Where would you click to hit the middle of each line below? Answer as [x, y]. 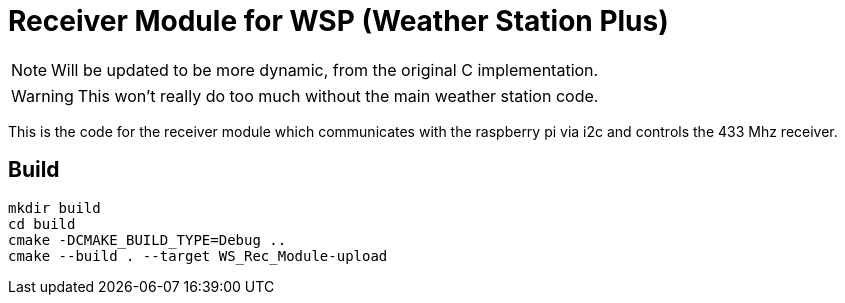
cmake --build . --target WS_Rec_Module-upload [198, 255]
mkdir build [54, 207]
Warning [42, 95]
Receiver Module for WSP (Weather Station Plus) [338, 21]
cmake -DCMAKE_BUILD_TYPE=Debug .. [147, 239]
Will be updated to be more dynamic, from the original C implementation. [325, 69]
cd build [42, 223]
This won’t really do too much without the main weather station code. [338, 95]
